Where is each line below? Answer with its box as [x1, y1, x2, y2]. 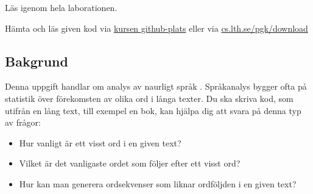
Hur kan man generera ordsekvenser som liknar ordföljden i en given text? [19, 177, 297, 190]
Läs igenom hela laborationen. [5, 1, 118, 13]
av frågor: [5, 116, 41, 129]
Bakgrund [5, 51, 68, 70]
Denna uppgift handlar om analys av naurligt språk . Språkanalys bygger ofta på [5, 80, 307, 93]
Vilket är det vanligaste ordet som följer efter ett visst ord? [19, 157, 241, 170]
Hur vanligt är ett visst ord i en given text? [19, 136, 181, 149]
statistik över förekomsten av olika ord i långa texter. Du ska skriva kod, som [5, 92, 294, 104]
